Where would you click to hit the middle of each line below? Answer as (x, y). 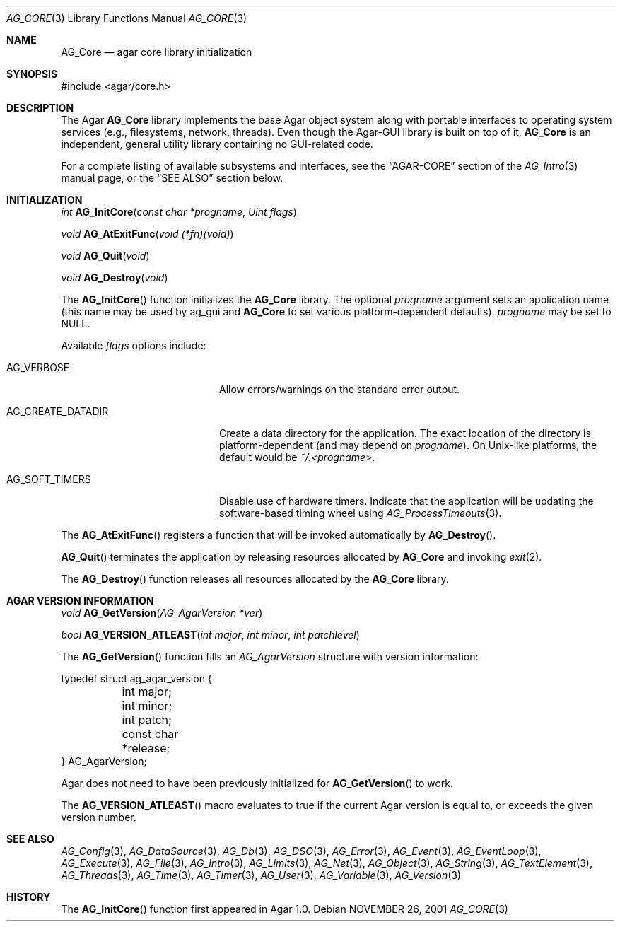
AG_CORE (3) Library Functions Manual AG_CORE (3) (127, 18)
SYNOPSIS (32, 74)
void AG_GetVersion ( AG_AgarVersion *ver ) (162, 613)
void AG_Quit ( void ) (105, 256)
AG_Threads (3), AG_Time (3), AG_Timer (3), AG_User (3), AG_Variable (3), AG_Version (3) (261, 875)
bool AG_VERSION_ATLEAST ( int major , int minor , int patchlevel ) (210, 635)
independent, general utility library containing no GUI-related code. (217, 144)
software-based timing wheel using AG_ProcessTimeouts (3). (361, 513)
